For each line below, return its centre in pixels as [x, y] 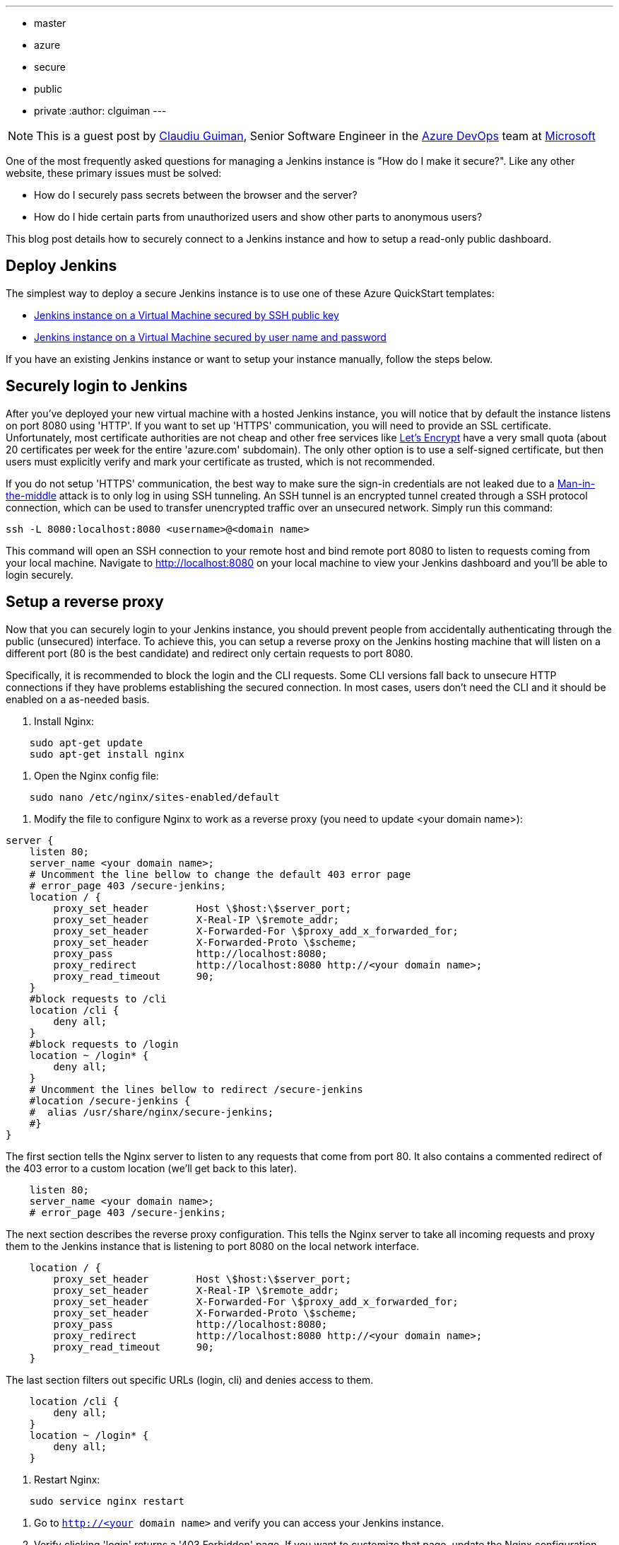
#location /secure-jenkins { [110, 1100]
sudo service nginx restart [107, 1501]
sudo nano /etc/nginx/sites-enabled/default [154, 797]
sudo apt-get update [86, 742]
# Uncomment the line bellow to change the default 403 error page [220, 874]
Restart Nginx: [67, 1479]
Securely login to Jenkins [97, 386]
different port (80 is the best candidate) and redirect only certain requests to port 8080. [210, 653]
